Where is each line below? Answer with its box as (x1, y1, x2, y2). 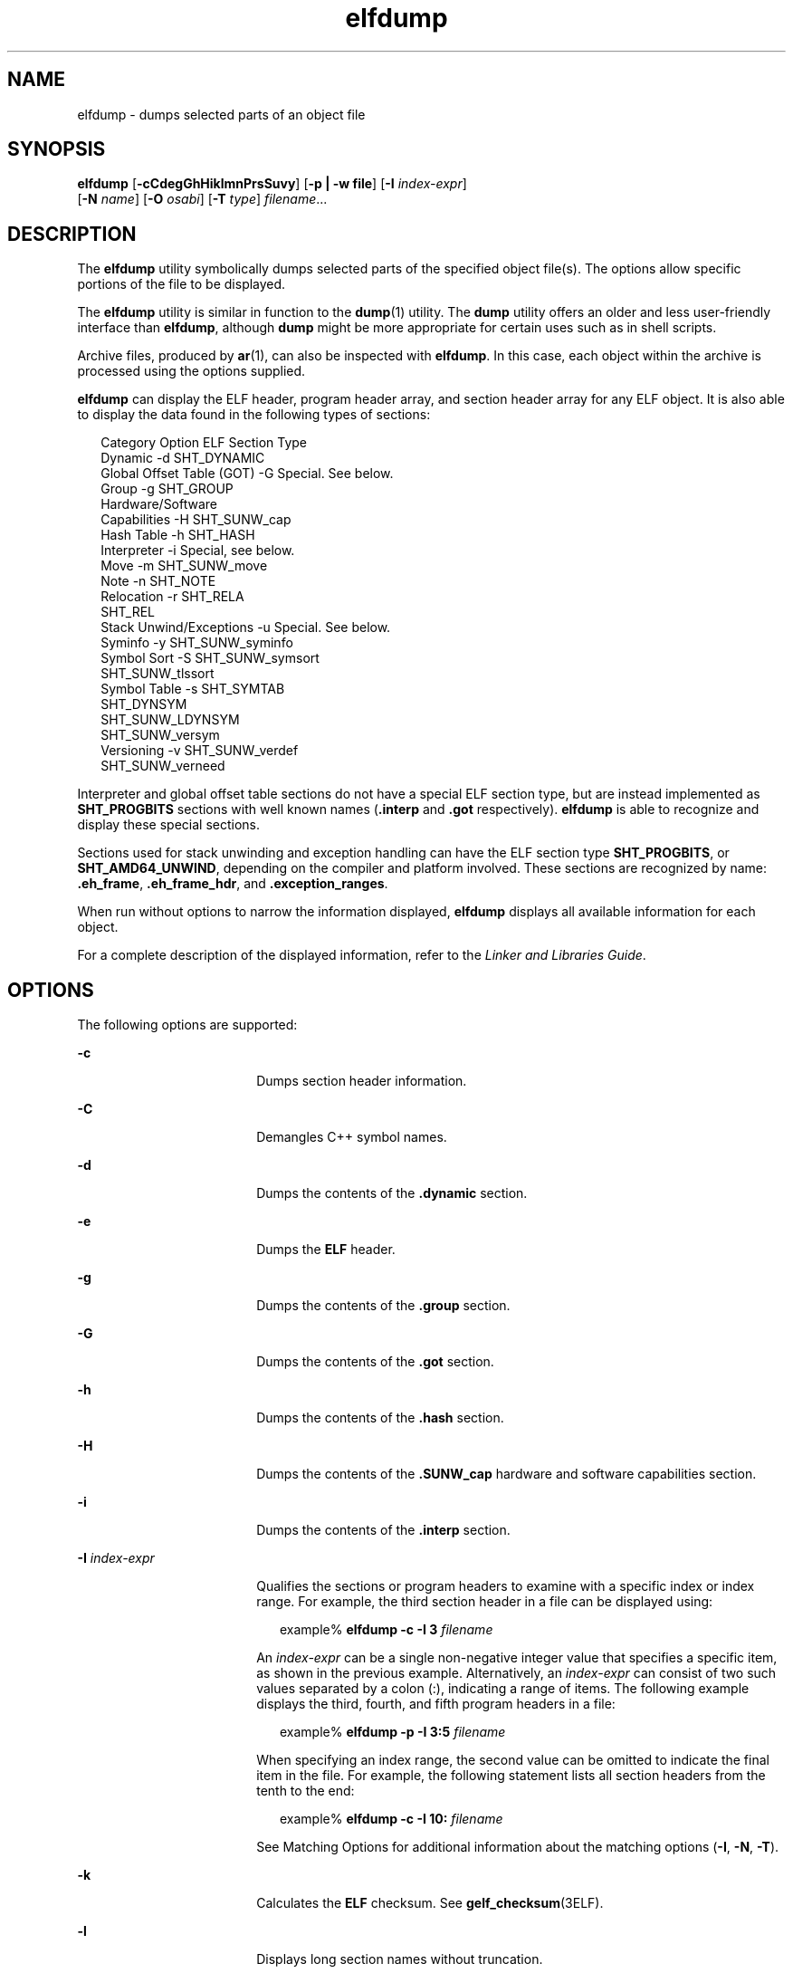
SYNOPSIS (7, 138, 106, 161)
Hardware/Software (100, 496, 218, 512)
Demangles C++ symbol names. (256, 1129, 447, 1145)
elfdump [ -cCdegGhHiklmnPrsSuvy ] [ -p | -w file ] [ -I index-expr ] (77, 176, 467, 192)
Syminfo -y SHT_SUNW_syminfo (100, 635, 293, 651)
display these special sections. (77, 817, 260, 833)
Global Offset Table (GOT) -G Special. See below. (100, 465, 394, 482)
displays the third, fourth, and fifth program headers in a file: (256, 1696, 616, 1712)
